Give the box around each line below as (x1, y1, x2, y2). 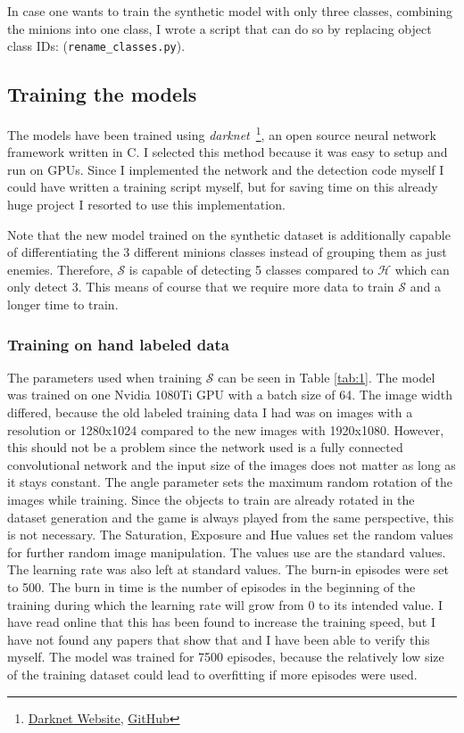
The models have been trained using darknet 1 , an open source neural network (7, 123, 436, 144)
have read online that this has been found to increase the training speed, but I (7, 613, 435, 631)
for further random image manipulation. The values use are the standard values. (7, 542, 446, 561)
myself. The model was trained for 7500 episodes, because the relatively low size (7, 647, 444, 666)
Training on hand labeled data (7, 333, 229, 355)
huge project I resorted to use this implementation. (7, 195, 286, 214)
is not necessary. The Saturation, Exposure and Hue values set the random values (7, 525, 453, 544)
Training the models (7, 80, 197, 108)
